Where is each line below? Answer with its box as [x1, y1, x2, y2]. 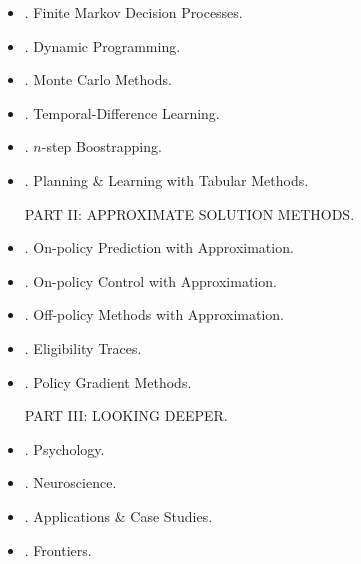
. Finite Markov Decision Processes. [24, 2, 243, 22]
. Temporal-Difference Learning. [24, 102, 220, 123]
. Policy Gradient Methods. [24, 371, 192, 392]
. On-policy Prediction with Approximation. [24, 237, 294, 258]
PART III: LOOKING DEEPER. [24, 405, 228, 426]
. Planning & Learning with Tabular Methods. [24, 169, 309, 190]
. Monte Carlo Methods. [24, 69, 172, 90]
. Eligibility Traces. [24, 337, 142, 358]
